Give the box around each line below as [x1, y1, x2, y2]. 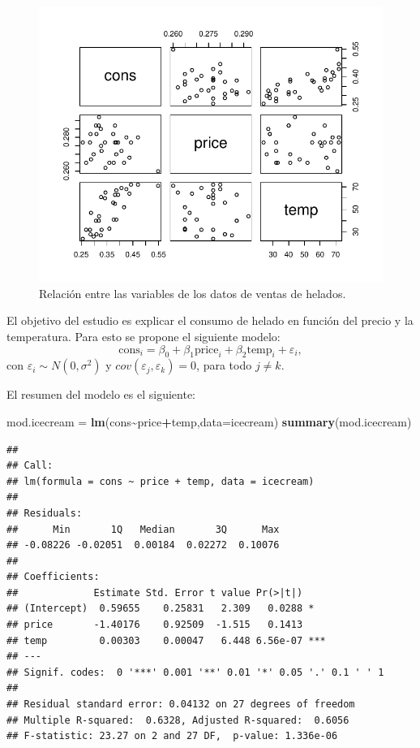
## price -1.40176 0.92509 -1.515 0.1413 [6, 619, 303, 631]
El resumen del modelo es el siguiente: [6, 386, 195, 403]
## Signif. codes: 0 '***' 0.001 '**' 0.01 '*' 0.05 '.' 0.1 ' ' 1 [6, 666, 384, 678]
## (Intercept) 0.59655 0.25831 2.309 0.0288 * [6, 603, 315, 615]
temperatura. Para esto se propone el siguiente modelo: [6, 327, 281, 344]
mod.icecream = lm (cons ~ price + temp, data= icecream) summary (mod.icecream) [6, 413, 412, 430]
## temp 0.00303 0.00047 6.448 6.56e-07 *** [6, 634, 326, 646]
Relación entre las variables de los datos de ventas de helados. [39, 284, 346, 301]
